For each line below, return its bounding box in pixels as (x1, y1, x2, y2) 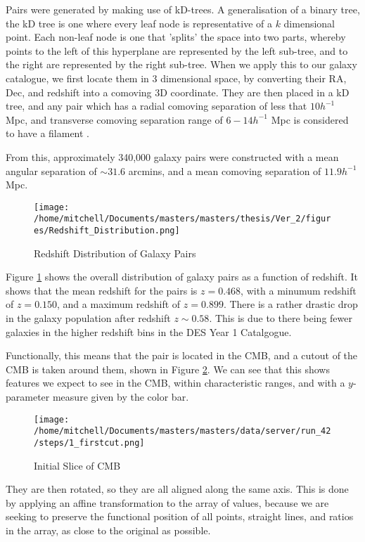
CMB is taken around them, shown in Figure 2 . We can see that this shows (6, 361, 330, 376)
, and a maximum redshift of (57, 297, 181, 311)
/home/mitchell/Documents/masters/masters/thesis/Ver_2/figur (34, 214, 331, 224)
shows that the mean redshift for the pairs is (6, 283, 198, 297)
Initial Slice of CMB (34, 458, 121, 472)
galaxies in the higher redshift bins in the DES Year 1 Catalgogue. (6, 324, 292, 339)
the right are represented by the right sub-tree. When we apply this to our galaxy (6, 57, 357, 72)
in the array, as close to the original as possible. (6, 522, 211, 537)
